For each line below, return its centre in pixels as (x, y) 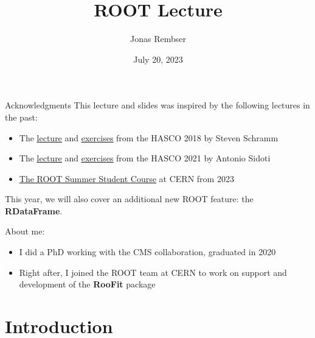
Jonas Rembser (158, 39)
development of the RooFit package (87, 284)
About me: (25, 231)
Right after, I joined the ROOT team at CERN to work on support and (153, 272)
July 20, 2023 (158, 59)
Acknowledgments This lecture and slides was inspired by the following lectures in (157, 105)
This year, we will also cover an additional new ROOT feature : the (129, 199)
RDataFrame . (34, 210)
